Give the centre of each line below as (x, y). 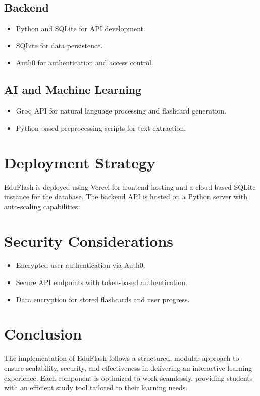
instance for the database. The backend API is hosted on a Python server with (126, 196)
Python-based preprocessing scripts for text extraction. (101, 127)
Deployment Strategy (80, 162)
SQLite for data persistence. (59, 45)
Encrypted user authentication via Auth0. (81, 265)
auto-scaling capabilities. (42, 206)
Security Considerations (89, 241)
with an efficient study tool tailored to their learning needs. (96, 388)
